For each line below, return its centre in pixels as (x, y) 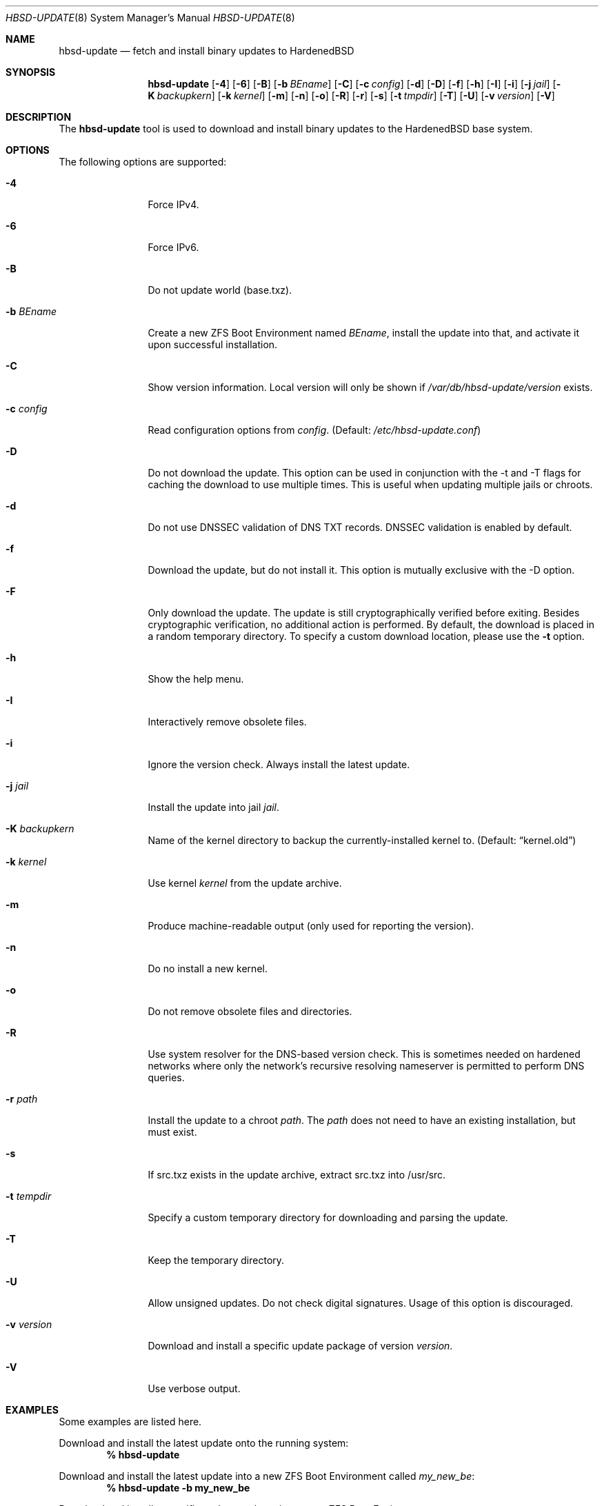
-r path (22, 1099)
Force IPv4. (173, 204)
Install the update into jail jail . (214, 807)
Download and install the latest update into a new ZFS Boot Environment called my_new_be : (267, 1476)
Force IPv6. (173, 247)
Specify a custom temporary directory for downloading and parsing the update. (328, 1217)
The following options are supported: (143, 162)
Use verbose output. (194, 1388)
